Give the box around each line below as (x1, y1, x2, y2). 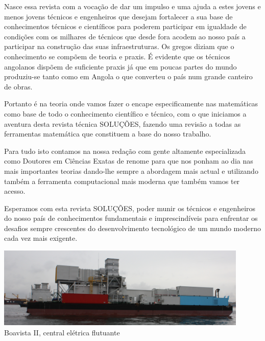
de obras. (4, 81, 33, 92)
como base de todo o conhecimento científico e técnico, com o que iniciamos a (4, 108, 247, 119)
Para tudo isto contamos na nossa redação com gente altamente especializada (4, 145, 246, 156)
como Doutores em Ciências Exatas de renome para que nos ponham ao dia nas (4, 155, 253, 166)
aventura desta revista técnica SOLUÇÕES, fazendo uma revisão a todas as (4, 118, 241, 129)
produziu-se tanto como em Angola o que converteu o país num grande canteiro (4, 71, 253, 82)
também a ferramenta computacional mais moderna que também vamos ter (4, 175, 240, 186)
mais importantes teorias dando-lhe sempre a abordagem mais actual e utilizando (4, 165, 258, 176)
